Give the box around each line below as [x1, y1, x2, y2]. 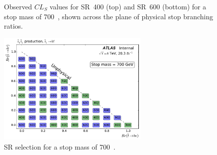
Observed [4, 1, 32, 11]
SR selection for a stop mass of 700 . [4, 141, 116, 152]
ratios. [4, 21, 23, 31]
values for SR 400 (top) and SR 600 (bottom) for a [49, 1, 206, 11]
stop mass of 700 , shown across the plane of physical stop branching [4, 11, 214, 21]
